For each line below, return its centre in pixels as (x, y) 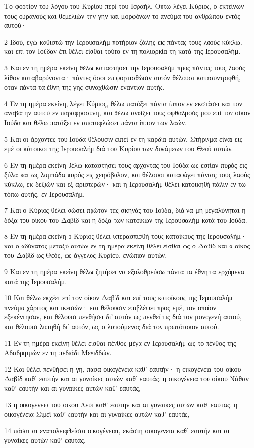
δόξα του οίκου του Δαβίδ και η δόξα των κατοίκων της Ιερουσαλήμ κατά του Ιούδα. (126, 219)
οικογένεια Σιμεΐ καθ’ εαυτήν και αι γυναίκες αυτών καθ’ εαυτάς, (97, 414)
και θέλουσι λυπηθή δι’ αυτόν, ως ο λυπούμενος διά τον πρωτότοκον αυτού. (112, 326)
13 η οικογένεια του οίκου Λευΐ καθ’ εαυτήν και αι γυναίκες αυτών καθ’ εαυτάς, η (121, 404)
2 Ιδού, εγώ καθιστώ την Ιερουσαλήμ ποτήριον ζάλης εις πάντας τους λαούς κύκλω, (123, 41)
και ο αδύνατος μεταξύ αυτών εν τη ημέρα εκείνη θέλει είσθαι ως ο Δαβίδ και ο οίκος (127, 245)
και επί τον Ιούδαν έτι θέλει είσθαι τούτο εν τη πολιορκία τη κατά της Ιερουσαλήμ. (123, 51)
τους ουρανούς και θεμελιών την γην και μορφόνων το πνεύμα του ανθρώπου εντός (122, 15)
